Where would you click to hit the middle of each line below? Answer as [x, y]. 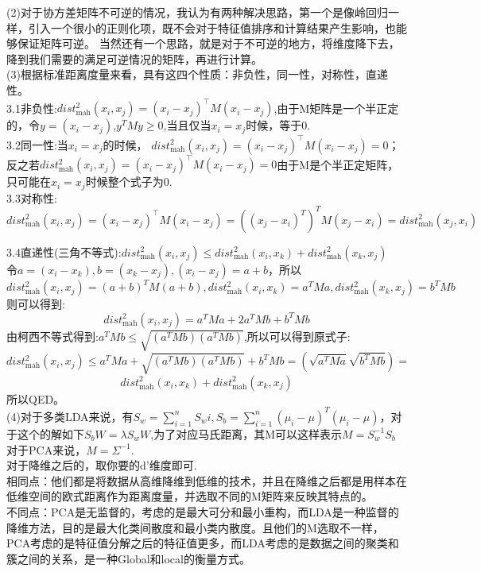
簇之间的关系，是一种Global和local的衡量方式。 [128, 558]
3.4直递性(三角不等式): [64, 251]
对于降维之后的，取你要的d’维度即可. [102, 465]
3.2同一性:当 [37, 144]
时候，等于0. [278, 125]
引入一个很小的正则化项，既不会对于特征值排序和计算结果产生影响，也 [212, 27]
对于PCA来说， [47, 449]
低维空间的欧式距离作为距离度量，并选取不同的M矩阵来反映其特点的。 [190, 496]
